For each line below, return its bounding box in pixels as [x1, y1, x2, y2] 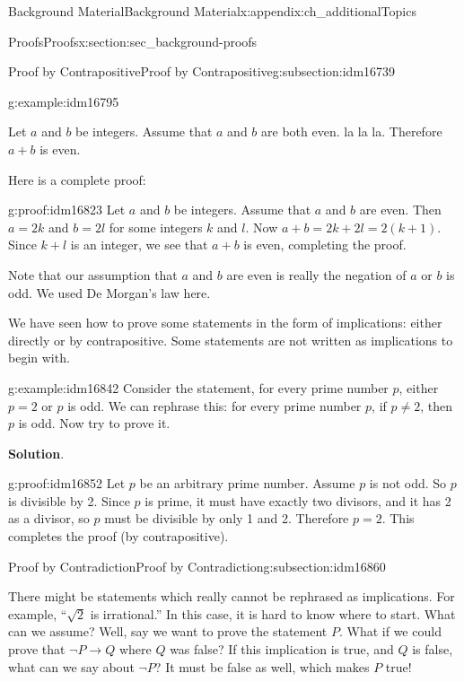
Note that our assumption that [8, 265, 178, 284]
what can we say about [8, 657, 135, 676]
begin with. [8, 348, 70, 367]
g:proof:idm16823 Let [8, 200, 126, 219]
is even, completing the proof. [243, 235, 407, 254]
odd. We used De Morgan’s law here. [8, 283, 211, 302]
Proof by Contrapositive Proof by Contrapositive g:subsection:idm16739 [8, 62, 396, 81]
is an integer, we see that [70, 235, 208, 254]
